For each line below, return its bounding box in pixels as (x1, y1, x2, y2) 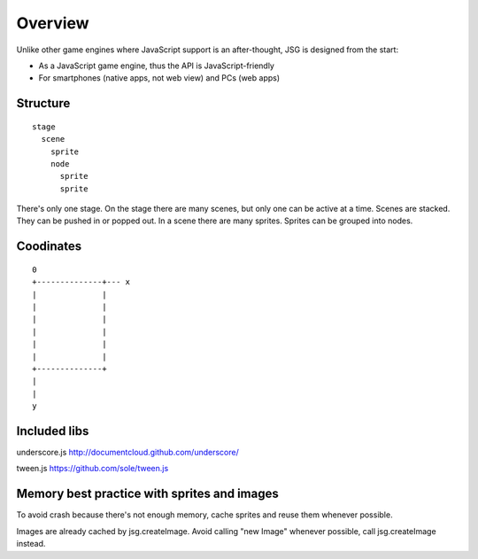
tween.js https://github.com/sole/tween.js (16, 463, 169, 474)
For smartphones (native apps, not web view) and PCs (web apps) (38, 73, 281, 83)
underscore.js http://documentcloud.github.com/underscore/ (16, 447, 239, 458)
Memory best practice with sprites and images (16, 486, 279, 501)
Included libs (16, 423, 89, 439)
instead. (16, 539, 46, 549)
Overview (16, 13, 89, 33)
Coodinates (16, 239, 82, 254)
